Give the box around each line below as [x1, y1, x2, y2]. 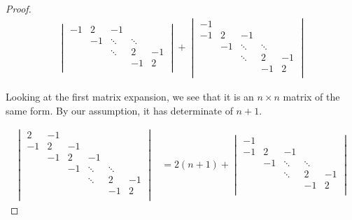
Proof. [6, 1, 31, 15]
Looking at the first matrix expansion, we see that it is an [6, 89, 254, 103]
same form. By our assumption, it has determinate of [6, 103, 233, 117]
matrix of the [283, 89, 340, 103]
